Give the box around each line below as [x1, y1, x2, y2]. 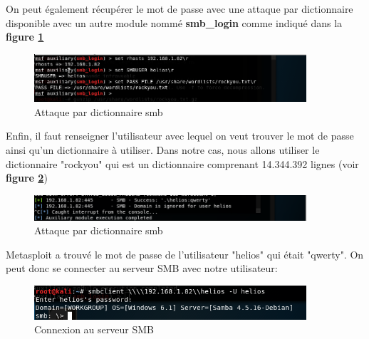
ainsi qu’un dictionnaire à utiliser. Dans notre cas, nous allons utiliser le [6, 142, 320, 157]
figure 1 [6, 29, 44, 44]
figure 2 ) [6, 170, 48, 185]
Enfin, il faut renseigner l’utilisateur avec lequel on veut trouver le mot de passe [6, 128, 354, 143]
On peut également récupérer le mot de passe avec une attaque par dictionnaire [6, 1, 353, 16]
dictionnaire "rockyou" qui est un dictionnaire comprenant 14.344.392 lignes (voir [6, 156, 359, 171]
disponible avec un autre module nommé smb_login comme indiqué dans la [6, 15, 343, 30]
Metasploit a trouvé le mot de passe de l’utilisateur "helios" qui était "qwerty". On [6, 246, 364, 261]
